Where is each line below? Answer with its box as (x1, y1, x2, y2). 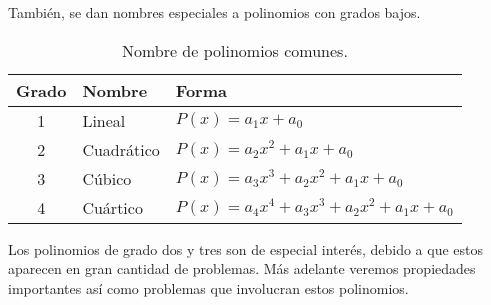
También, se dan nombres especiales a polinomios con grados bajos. (8, 2, 421, 22)
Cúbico (82, 166, 132, 190)
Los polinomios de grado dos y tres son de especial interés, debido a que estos (8, 238, 484, 259)
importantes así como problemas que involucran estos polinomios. (8, 277, 409, 298)
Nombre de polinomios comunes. (121, 38, 348, 62)
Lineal (82, 108, 126, 132)
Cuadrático (82, 137, 160, 161)
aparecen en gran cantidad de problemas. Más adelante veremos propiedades (8, 258, 476, 279)
